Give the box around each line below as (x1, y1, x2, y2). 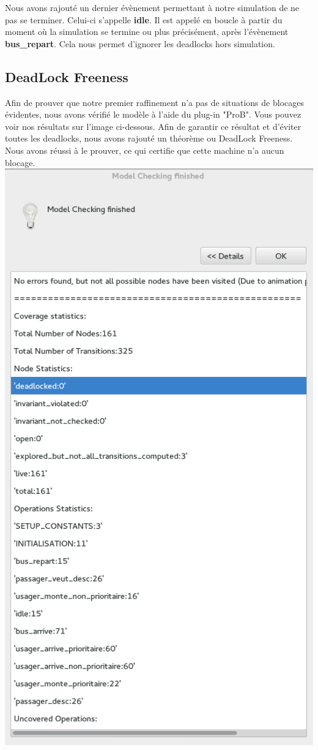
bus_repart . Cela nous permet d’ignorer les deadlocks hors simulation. (5, 37, 275, 50)
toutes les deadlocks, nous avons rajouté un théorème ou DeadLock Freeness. (5, 132, 293, 145)
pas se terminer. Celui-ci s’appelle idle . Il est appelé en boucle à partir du (5, 13, 283, 26)
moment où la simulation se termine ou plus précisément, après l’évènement (5, 25, 289, 38)
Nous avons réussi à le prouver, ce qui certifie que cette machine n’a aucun (5, 143, 284, 156)
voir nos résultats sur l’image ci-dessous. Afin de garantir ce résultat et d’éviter (5, 119, 301, 132)
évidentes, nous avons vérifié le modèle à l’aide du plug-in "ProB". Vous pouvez (5, 108, 301, 121)
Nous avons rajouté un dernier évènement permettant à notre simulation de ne (5, 1, 300, 13)
